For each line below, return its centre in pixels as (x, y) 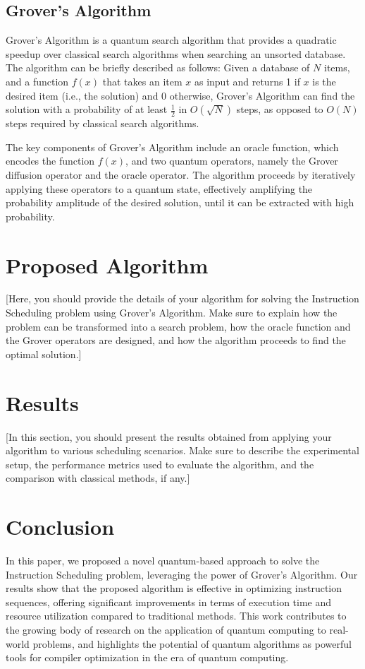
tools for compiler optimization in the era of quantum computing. (147, 657)
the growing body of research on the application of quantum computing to (166, 630)
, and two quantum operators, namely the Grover (232, 161)
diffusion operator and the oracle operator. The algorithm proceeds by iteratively (181, 174)
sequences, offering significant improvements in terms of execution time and (169, 602)
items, (337, 67)
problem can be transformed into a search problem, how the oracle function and (178, 326)
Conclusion (60, 527)
